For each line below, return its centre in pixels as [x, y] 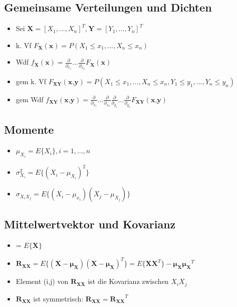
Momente [29, 129]
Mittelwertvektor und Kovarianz [90, 224]
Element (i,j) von [42, 281]
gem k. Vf [31, 81]
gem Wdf [30, 99]
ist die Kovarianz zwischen [128, 281]
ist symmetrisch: [58, 298]
